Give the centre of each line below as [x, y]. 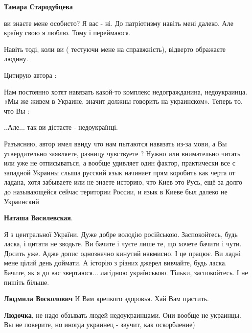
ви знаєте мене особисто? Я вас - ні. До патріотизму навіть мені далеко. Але [119, 23]
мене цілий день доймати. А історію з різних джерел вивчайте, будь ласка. [115, 263]
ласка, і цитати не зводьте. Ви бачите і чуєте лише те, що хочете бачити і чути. [123, 244]
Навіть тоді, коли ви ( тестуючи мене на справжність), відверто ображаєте [115, 49]
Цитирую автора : [30, 75]
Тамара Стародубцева [38, 6]
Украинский [22, 201]
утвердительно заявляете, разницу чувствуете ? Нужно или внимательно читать [122, 153]
